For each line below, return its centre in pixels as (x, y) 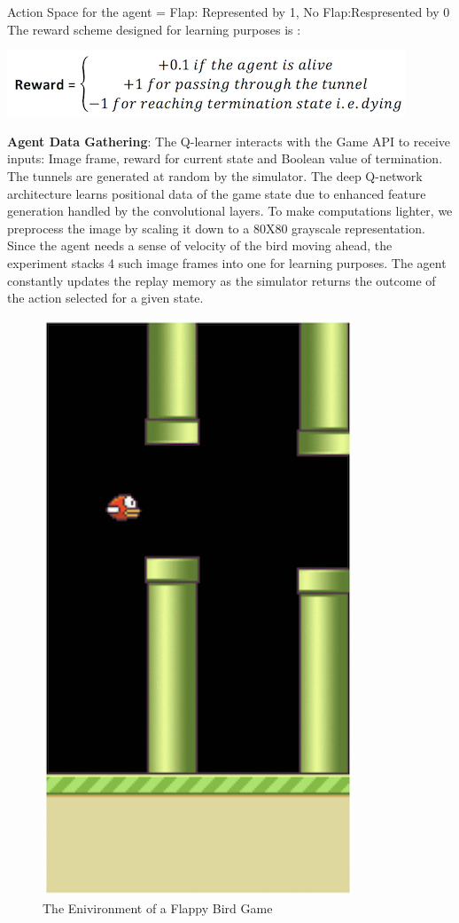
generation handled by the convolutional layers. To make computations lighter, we (230, 211)
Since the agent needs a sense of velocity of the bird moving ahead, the (200, 245)
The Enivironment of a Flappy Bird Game (158, 908)
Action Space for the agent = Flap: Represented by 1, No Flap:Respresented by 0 (229, 12)
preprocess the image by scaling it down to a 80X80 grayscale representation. (216, 228)
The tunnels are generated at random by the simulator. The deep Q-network (215, 175)
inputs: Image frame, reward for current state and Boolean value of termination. (225, 158)
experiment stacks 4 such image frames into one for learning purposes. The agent (227, 262)
